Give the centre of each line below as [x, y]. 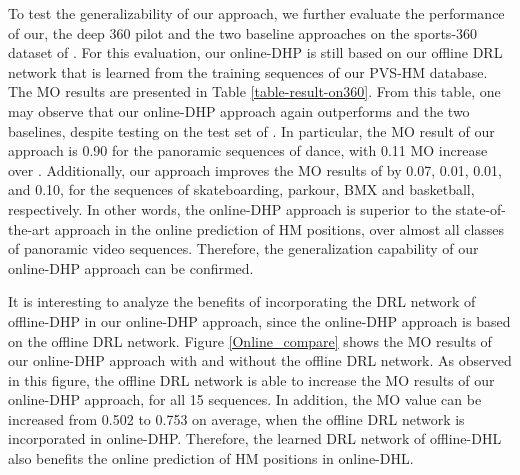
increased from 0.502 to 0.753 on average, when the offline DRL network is [236, 418]
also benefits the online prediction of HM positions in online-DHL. [211, 458]
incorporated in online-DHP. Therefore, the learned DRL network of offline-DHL [255, 438]
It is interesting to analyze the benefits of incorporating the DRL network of [242, 301]
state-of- [481, 208]
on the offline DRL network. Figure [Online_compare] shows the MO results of [250, 340]
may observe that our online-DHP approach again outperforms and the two [239, 110]
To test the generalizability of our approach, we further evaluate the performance [256, 13]
